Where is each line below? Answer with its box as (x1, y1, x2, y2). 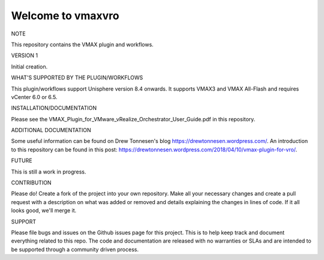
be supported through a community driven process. (11, 246, 139, 253)
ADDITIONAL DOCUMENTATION (11, 127, 91, 134)
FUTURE (11, 157, 32, 165)
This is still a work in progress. (11, 168, 86, 175)
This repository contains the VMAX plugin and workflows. (11, 41, 154, 48)
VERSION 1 (11, 52, 38, 59)
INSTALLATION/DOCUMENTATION (11, 104, 97, 112)
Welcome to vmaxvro (11, 9, 119, 22)
